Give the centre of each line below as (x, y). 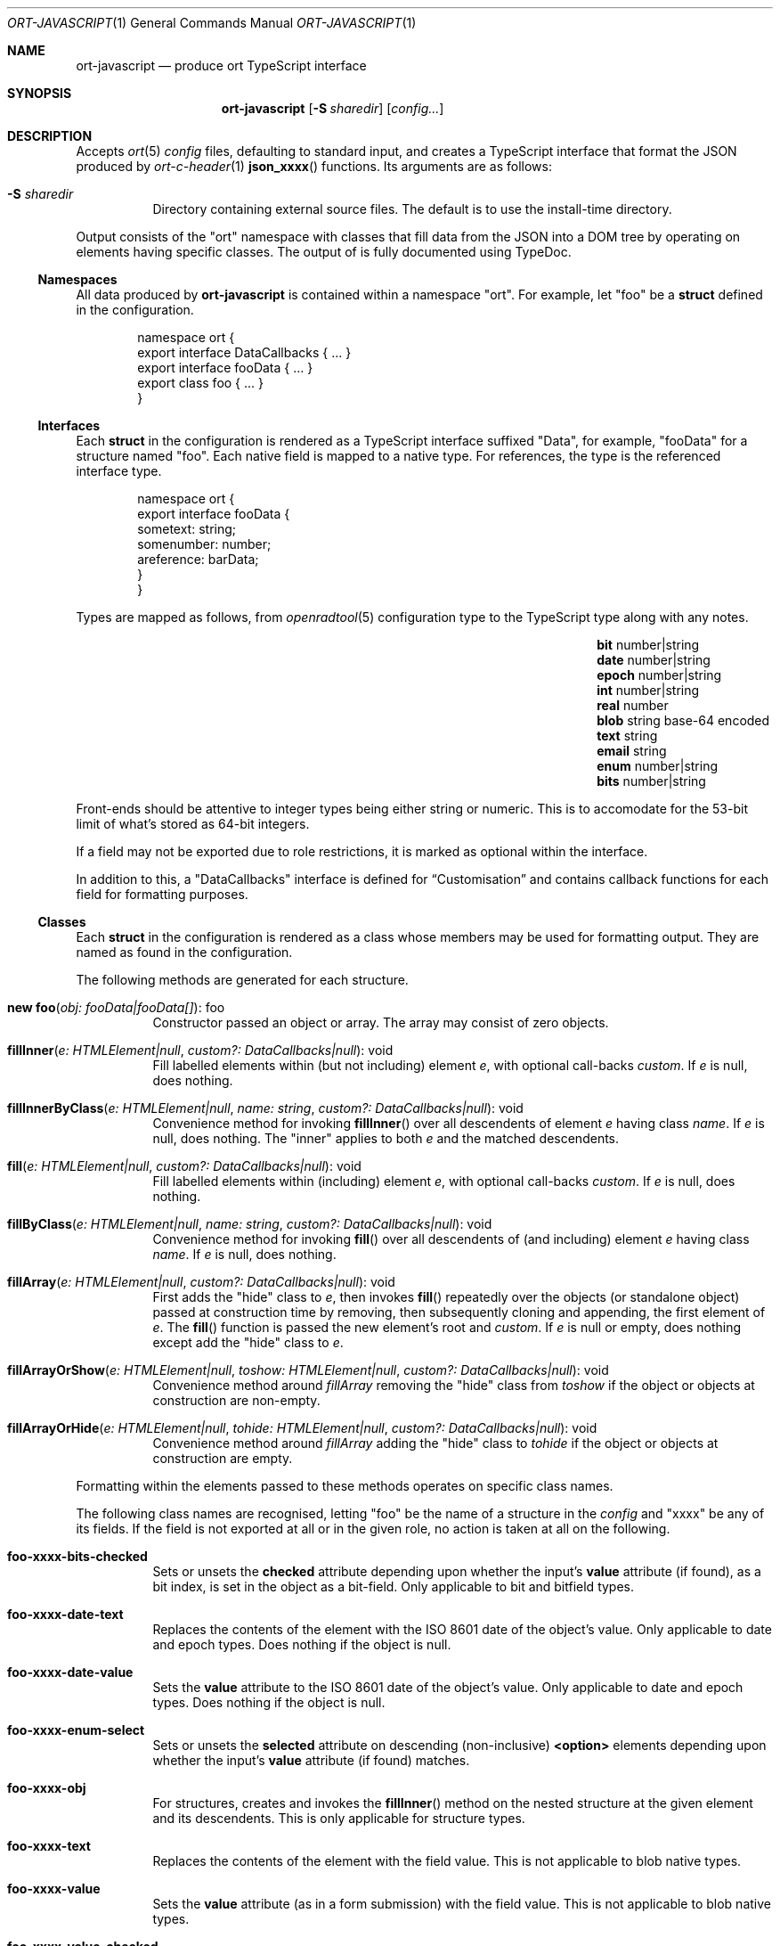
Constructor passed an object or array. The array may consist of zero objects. (381, 1022)
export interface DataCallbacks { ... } (244, 352)
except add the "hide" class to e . (248, 1342)
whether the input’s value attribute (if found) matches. (311, 1760)
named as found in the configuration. (184, 952)
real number (633, 705)
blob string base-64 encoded (683, 720)
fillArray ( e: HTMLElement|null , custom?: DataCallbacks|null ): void (201, 1282)
